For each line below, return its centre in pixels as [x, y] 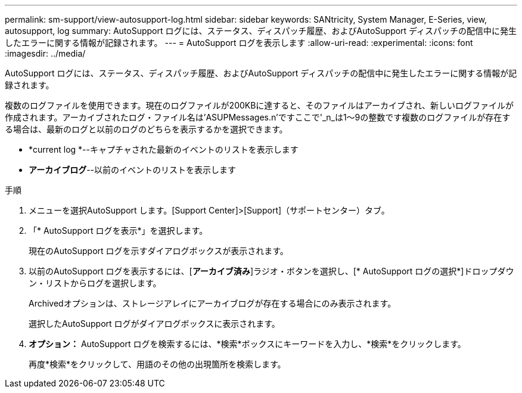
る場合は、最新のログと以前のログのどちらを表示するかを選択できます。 [146, 129]
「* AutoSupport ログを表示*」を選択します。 [118, 230]
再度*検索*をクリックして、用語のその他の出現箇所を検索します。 [157, 364]
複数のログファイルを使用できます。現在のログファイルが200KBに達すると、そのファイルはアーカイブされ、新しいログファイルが [260, 105]
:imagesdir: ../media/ [45, 53]
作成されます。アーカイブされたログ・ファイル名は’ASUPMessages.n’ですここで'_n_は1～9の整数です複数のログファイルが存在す [258, 117]
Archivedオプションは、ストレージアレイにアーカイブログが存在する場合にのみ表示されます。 [212, 303]
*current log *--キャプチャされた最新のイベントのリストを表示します [164, 149]
